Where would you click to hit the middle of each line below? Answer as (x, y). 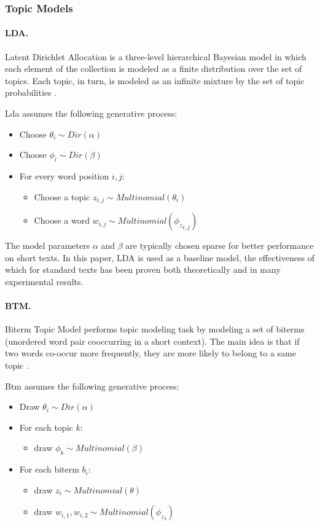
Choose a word (62, 220)
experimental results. (44, 281)
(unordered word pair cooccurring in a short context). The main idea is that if (152, 341)
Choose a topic (62, 196)
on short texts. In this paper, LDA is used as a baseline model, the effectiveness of (160, 257)
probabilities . (31, 92)
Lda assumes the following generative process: (91, 113)
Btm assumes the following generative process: (92, 386)
